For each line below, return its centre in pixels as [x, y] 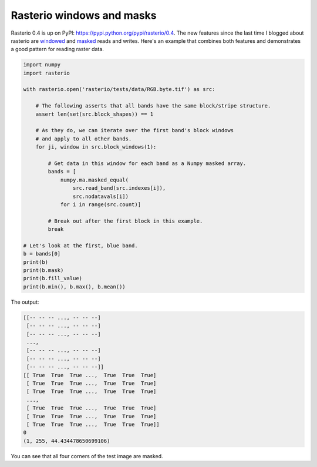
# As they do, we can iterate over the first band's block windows [135, 130]
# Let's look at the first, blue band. [80, 246]
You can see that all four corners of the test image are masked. [87, 456]
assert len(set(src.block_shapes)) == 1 [95, 114]
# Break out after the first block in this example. [125, 221]
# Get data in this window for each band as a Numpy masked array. [147, 164]
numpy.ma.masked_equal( [95, 180]
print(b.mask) [43, 271]
